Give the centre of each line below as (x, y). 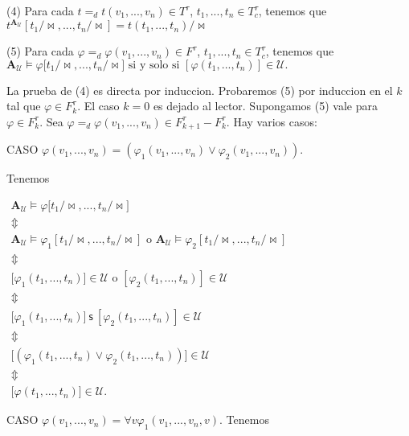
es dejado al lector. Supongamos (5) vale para (265, 106)
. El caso (98, 106)
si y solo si (154, 65)
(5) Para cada (40, 51)
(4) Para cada (40, 10)
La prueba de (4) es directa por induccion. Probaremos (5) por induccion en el (200, 90)
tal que (24, 106)
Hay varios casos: (275, 121)
